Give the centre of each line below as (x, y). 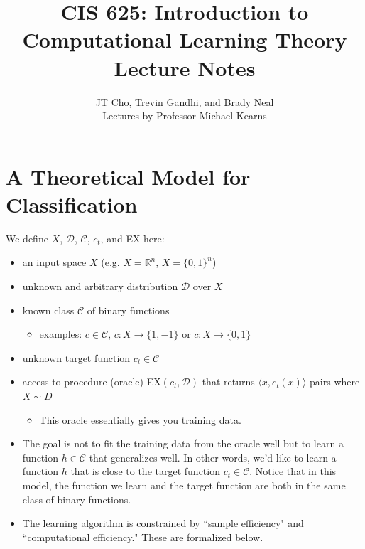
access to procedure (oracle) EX (92, 382)
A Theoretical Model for (128, 176)
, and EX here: (132, 238)
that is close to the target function (145, 471)
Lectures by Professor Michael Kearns (185, 116)
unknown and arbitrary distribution (100, 286)
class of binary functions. (77, 499)
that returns (228, 382)
